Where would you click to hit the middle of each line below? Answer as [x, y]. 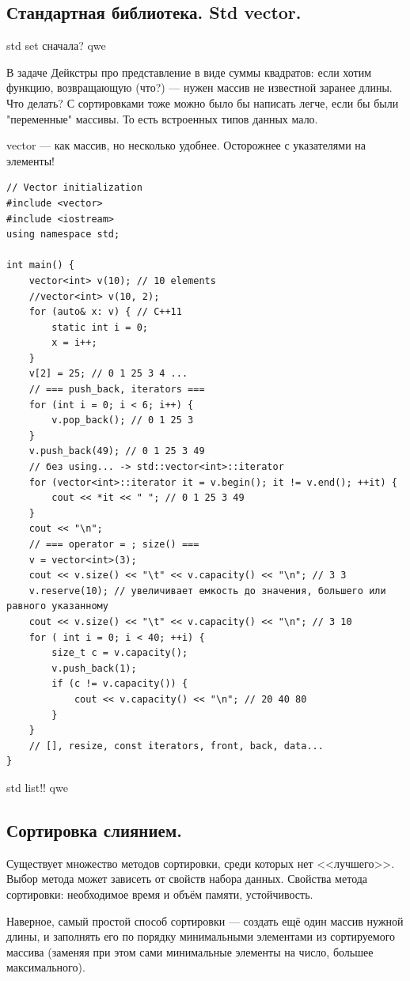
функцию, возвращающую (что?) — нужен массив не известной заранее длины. [199, 87]
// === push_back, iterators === [117, 390]
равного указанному [57, 606]
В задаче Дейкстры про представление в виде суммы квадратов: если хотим [189, 72]
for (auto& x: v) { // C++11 [105, 312]
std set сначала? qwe [56, 45]
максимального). [46, 967]
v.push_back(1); [94, 668]
